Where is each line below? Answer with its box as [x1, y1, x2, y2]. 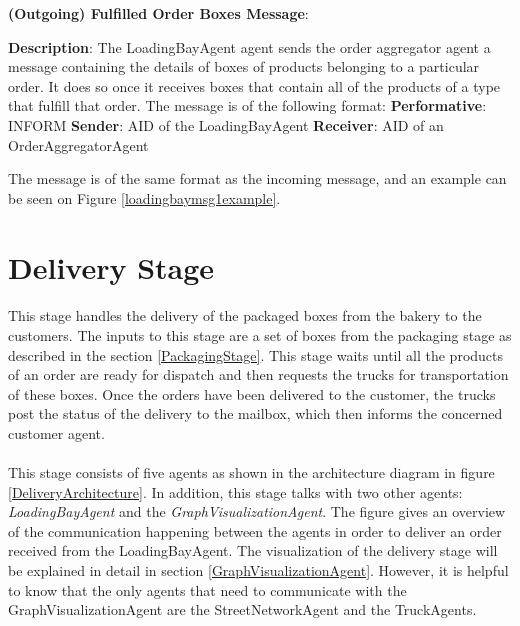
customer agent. [8, 422, 105, 443]
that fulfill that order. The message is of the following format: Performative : [8, 95, 487, 116]
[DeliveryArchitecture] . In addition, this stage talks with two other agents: [8, 481, 463, 502]
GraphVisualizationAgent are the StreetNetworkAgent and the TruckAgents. [8, 599, 477, 620]
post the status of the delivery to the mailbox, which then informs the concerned [8, 403, 503, 424]
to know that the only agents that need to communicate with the [8, 579, 407, 600]
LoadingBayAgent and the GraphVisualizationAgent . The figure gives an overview [8, 501, 506, 522]
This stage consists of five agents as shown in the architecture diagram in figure [8, 462, 495, 483]
